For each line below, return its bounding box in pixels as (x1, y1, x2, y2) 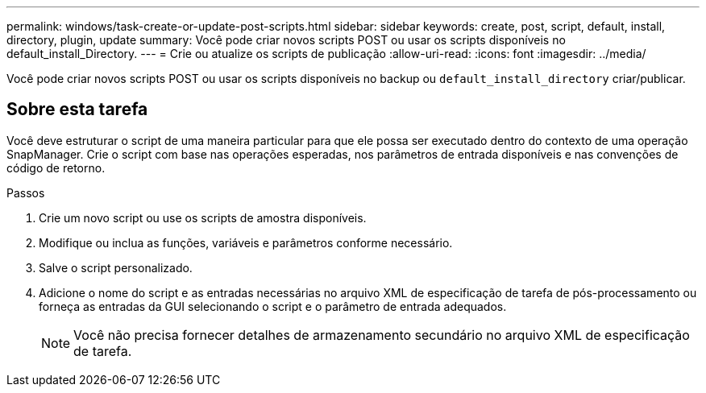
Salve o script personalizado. (39, 260, 193, 275)
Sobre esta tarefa (6, 99, 148, 120)
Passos (6, 185, 45, 200)
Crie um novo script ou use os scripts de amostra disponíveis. (39, 210, 367, 225)
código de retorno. (6, 160, 106, 175)
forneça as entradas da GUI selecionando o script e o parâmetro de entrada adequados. (39, 299, 507, 313)
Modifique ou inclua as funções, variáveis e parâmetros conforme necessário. (39, 235, 453, 250)
